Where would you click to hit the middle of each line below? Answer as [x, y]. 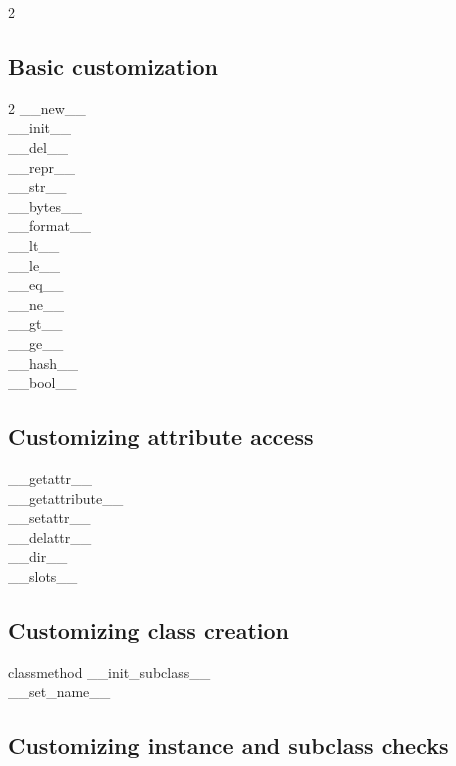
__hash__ [43, 362]
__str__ [37, 186]
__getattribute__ [66, 497]
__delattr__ [50, 536]
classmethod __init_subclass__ [109, 671]
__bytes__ [45, 205]
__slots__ [43, 575]
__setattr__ [49, 517]
